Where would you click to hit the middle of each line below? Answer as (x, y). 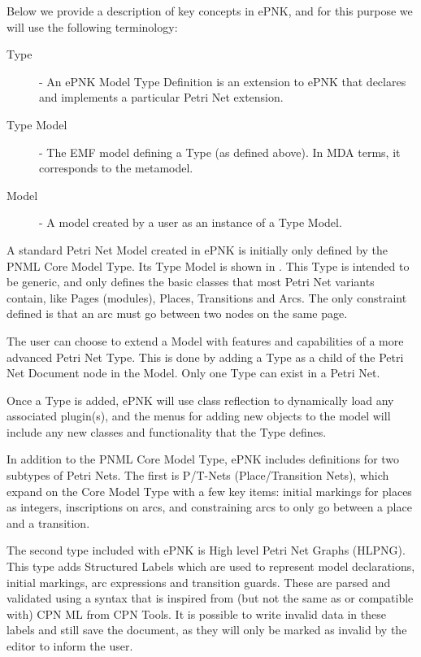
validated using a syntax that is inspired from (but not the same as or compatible (210, 598)
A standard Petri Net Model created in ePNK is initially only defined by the (197, 249)
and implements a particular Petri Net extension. (161, 97)
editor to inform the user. (70, 646)
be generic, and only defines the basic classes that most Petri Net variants (191, 282)
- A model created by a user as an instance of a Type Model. (191, 222)
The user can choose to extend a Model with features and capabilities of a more (205, 340)
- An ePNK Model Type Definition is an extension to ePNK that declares (223, 81)
